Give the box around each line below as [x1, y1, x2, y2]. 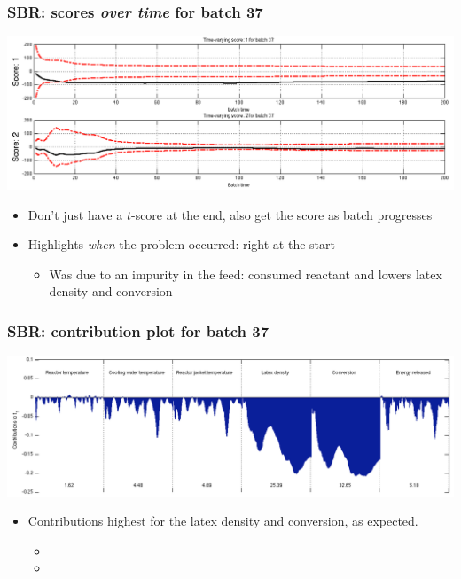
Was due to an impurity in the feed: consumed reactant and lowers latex [49, 264, 442, 283]
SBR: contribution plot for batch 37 [7, 319, 270, 341]
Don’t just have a [27, 205, 123, 223]
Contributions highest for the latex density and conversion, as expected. [27, 512, 418, 530]
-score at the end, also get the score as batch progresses [130, 205, 433, 223]
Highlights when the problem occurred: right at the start [27, 235, 335, 254]
